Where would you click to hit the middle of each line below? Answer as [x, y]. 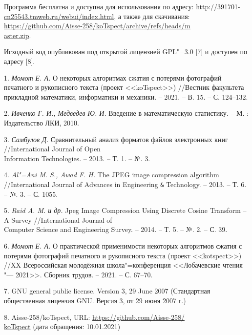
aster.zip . [18, 35]
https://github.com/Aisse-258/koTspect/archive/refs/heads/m [97, 26]
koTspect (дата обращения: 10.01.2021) [62, 326]
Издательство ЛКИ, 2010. [42, 122]
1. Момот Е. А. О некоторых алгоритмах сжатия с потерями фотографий [113, 77]
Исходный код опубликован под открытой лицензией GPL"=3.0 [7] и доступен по [126, 52]
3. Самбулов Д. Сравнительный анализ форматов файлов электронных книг [116, 139]
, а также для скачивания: [152, 16]
